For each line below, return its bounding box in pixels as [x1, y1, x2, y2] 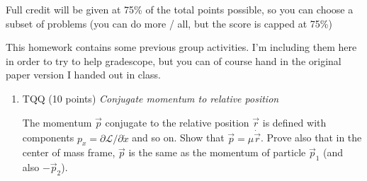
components [22, 130, 74, 145]
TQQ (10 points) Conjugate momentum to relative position [22, 90, 279, 105]
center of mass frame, [22, 145, 115, 160]
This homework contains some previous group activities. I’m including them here [6, 40, 357, 54]
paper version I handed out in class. [6, 67, 161, 82]
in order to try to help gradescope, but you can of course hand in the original [6, 53, 341, 68]
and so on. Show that [132, 130, 225, 145]
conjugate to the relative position [105, 115, 249, 129]
